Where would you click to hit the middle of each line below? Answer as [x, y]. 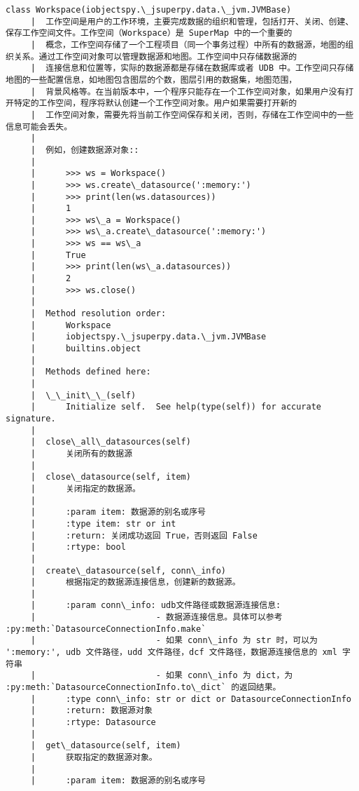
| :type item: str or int [103, 523]
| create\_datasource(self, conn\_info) [128, 570]
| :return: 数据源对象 [91, 711]
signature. [31, 418]
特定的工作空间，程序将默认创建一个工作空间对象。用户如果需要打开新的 [155, 103]
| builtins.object [86, 349]
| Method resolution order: [98, 314]
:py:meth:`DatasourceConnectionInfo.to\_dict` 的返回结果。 [143, 688]
